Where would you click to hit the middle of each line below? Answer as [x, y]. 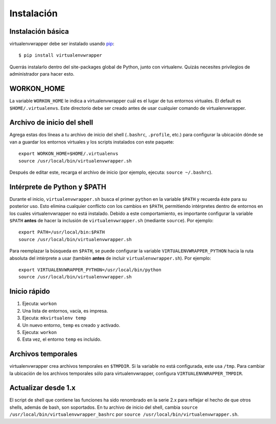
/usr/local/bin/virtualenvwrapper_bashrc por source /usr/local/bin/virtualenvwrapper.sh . [124, 414]
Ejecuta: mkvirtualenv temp [54, 318]
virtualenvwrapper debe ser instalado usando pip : [62, 44]
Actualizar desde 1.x [43, 388]
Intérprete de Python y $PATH [58, 187]
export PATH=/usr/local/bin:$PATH [62, 232]
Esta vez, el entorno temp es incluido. [62, 339]
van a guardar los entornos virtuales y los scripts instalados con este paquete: [92, 142]
